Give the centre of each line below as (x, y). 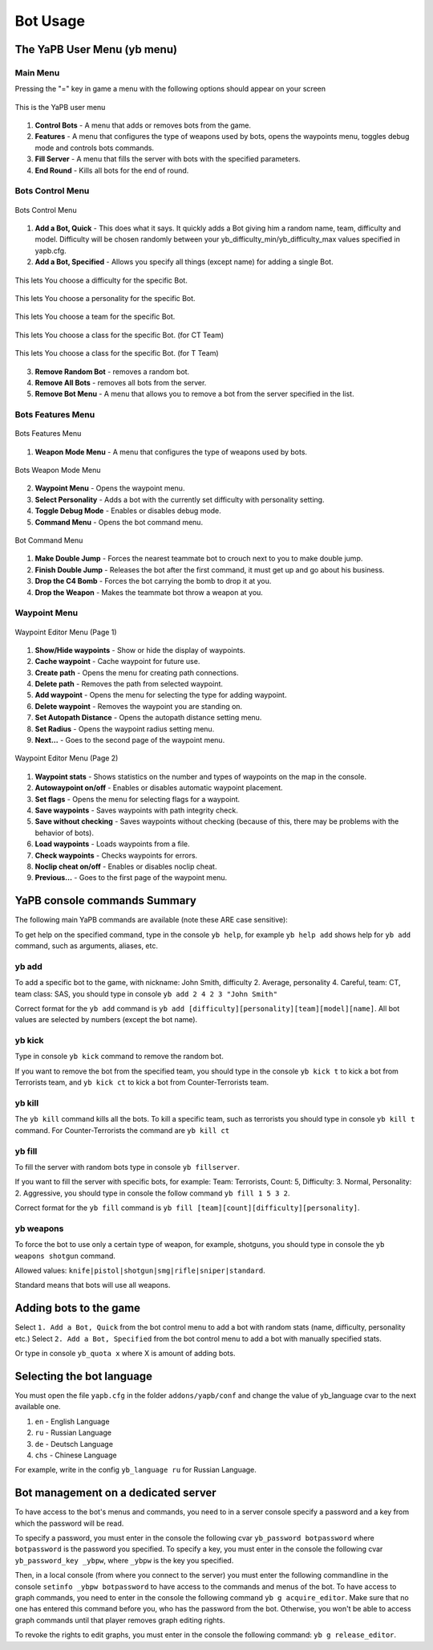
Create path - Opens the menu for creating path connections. (137, 672)
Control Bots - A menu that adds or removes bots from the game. (143, 125)
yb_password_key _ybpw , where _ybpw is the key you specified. (124, 1560)
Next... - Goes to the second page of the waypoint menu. (130, 740)
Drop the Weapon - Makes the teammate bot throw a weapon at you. (149, 592)
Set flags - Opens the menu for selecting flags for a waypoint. (138, 799)
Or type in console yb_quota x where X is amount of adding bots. (125, 1354)
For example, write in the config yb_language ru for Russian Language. (136, 1470)
